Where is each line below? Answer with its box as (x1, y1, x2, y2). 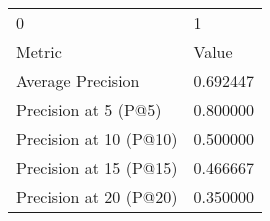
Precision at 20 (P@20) (16, 185, 178, 208)
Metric (16, 40, 62, 63)
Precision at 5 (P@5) (16, 98, 162, 121)
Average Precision (16, 69, 140, 92)
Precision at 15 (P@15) (16, 156, 178, 179)
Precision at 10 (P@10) (16, 127, 178, 150)
